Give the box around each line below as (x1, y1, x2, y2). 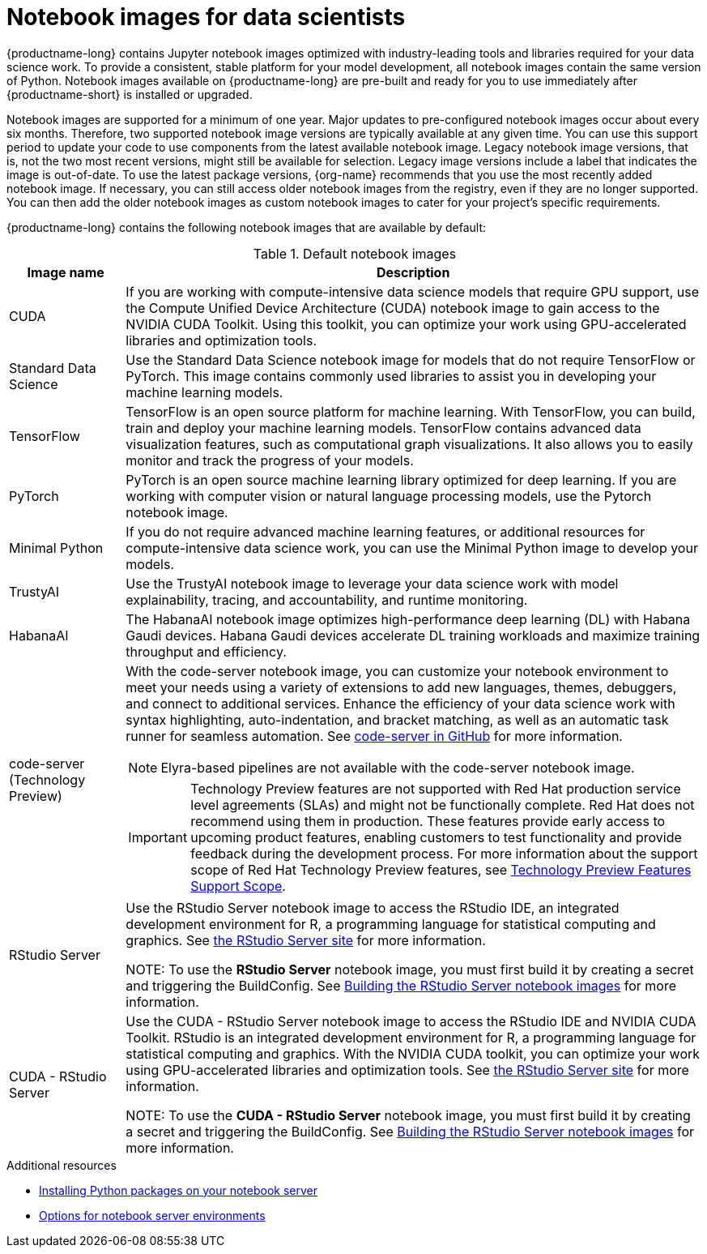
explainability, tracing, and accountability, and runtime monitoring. (126, 591, 528, 608)
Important (128, 828, 188, 845)
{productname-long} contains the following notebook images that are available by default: (6, 220, 487, 234)
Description (376, 263, 450, 280)
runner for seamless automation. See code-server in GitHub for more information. (126, 727, 623, 744)
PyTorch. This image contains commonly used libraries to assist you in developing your (126, 367, 657, 384)
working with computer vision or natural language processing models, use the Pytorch (126, 487, 652, 504)
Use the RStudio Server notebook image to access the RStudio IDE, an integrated (126, 899, 620, 916)
